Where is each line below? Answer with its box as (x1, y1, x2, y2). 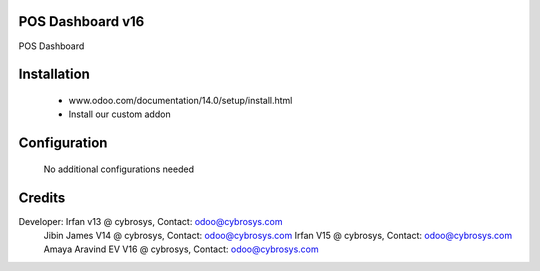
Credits (18, 189, 66, 206)
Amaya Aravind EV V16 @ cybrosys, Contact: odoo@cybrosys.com (43, 243, 319, 255)
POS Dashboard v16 (18, 13, 145, 30)
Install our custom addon (68, 108, 171, 120)
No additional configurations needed (43, 163, 195, 175)
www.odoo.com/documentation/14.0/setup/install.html (68, 94, 293, 106)
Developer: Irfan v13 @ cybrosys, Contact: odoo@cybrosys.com (18, 215, 283, 227)
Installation (18, 66, 90, 83)
